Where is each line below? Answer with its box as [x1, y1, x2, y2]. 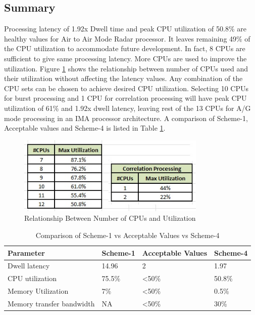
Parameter [8, 247, 45, 258]
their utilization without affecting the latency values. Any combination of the [4, 73, 243, 84]
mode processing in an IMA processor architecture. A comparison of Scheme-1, [4, 112, 248, 123]
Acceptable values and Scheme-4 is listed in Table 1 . [4, 123, 166, 133]
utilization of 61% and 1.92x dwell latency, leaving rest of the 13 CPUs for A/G [4, 102, 251, 113]
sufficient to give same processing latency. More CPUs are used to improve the [4, 53, 247, 63]
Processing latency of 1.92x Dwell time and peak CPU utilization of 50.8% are [4, 23, 246, 34]
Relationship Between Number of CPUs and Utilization [24, 213, 196, 223]
